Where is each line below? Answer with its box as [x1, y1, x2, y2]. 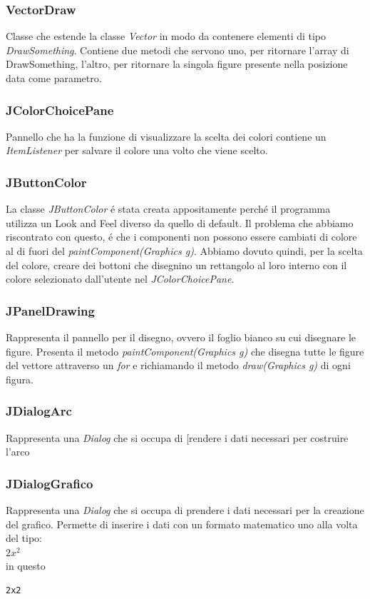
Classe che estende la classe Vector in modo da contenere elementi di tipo [6, 29, 327, 44]
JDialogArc [6, 402, 72, 420]
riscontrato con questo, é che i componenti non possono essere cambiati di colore [6, 229, 357, 244]
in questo [6, 558, 46, 573]
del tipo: [6, 530, 42, 545]
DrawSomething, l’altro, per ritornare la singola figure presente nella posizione [6, 56, 348, 71]
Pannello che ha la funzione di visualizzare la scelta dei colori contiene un [6, 129, 327, 144]
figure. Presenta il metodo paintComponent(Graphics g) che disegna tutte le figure [6, 343, 364, 358]
